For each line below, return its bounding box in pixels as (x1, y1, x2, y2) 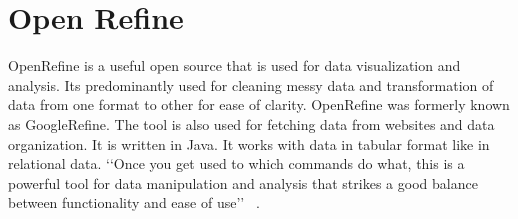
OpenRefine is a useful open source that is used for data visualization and (8, 55, 461, 76)
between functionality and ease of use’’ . (8, 192, 260, 213)
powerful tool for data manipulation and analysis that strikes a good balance (8, 172, 478, 193)
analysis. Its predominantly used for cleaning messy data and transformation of (8, 74, 494, 95)
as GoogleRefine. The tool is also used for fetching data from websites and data (8, 113, 495, 134)
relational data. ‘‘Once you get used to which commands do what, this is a (8, 153, 465, 174)
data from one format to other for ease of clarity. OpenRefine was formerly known (8, 94, 510, 115)
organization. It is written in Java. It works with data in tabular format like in (8, 133, 490, 154)
